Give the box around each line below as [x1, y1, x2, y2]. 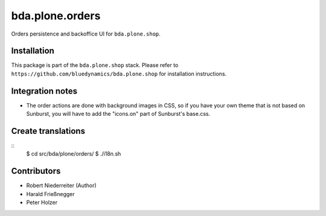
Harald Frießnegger [26, 190, 75, 197]
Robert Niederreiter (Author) [26, 182, 97, 189]
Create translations [11, 125, 86, 136]
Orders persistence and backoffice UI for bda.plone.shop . [11, 30, 161, 37]
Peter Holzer [26, 199, 57, 206]
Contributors [11, 166, 61, 176]
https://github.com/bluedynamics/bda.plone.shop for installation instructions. [11, 70, 227, 77]
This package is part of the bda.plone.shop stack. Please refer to [11, 62, 179, 69]
